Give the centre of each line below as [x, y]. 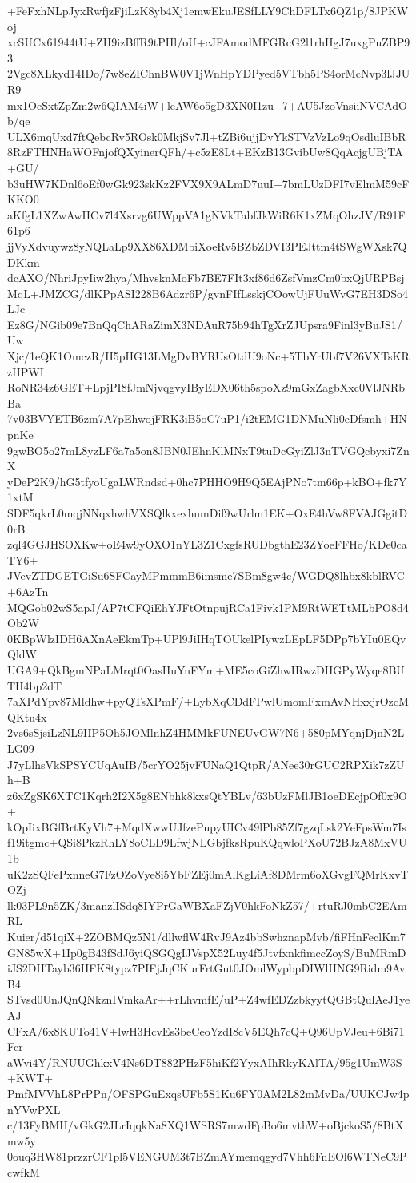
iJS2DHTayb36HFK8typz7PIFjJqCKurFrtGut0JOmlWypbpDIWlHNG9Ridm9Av [206, 968]
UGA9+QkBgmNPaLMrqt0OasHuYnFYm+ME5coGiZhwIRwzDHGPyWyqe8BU [206, 669]
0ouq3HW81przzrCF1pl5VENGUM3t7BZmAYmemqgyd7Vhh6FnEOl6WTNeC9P [207, 1156]
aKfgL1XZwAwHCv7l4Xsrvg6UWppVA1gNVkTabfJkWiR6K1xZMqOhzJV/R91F [206, 214]
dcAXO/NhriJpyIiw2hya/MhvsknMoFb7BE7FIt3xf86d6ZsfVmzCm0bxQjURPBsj [206, 278]
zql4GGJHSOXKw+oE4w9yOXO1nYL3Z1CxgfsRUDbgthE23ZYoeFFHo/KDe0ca [207, 544]
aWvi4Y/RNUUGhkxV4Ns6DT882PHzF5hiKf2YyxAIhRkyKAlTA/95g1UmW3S [205, 1062]
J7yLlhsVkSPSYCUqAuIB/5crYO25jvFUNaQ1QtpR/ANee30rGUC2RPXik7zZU [206, 764]
